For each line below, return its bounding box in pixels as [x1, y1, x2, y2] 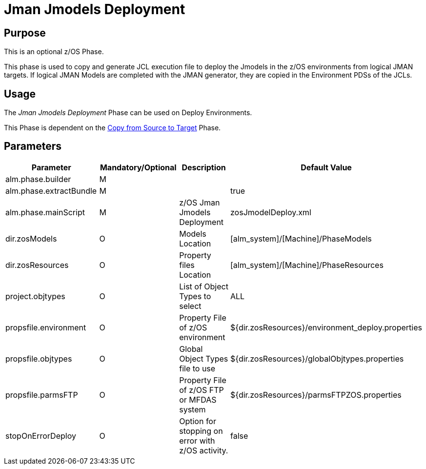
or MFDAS [179, 394, 217, 405]
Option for [179, 416, 216, 426]
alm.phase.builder [5, 174, 71, 184]
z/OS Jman [179, 197, 220, 207]
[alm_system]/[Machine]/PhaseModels [230, 233, 372, 244]
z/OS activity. [179, 445, 228, 455]
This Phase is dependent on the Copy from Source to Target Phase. [4, 123, 221, 132]
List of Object [179, 281, 228, 291]
